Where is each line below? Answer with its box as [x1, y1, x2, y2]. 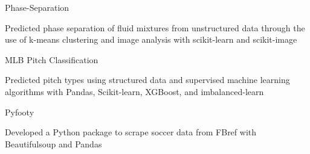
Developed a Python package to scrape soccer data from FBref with [5, 126, 257, 138]
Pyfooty [5, 105, 34, 118]
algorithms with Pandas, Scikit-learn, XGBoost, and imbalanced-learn [5, 85, 264, 97]
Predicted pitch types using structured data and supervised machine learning [5, 73, 290, 86]
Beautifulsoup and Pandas [5, 137, 102, 150]
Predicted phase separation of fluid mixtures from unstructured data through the [5, 21, 305, 34]
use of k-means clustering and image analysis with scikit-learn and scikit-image [5, 33, 297, 46]
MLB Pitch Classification [5, 53, 98, 66]
